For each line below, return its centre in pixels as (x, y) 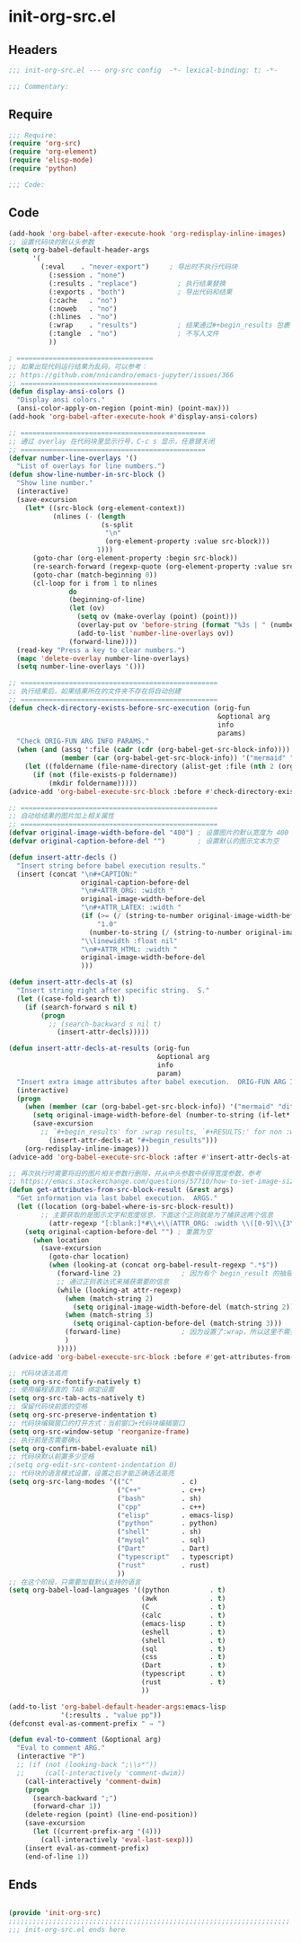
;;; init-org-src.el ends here (67, 1930)
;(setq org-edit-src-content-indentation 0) (93, 1465)
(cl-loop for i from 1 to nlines (95, 583)
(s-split (117, 525)
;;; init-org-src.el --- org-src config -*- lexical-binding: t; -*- (143, 70)
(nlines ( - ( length (89, 517)
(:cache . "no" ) (83, 300)
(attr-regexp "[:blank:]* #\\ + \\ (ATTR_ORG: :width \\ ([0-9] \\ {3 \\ (173, 1223)
